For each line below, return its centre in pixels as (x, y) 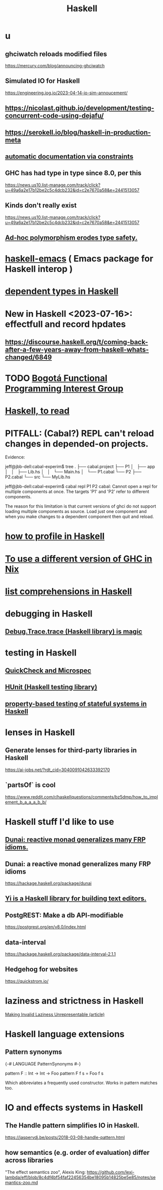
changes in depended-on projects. (77, 443)
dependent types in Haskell (62, 291)
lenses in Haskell (40, 732)
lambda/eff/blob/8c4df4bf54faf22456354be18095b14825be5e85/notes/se (81, 1177)
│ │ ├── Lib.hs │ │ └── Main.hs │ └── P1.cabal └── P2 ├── (73, 472)
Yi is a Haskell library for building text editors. (76, 899)
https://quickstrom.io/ (27, 981)
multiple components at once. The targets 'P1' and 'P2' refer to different (77, 492)
